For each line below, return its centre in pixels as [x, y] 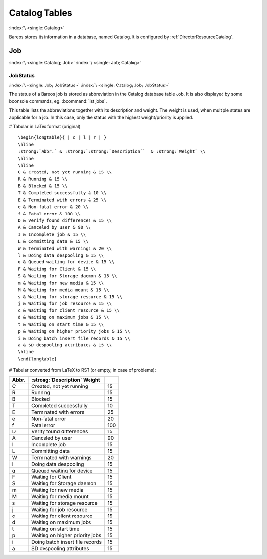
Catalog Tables [41, 13]
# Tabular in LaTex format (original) [45, 126]
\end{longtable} [38, 359]
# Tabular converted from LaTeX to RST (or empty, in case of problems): [83, 370]
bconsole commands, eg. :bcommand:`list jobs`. [58, 101]
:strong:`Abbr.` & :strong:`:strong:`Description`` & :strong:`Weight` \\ [112, 151]
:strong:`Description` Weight [66, 380]
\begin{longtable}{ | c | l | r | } [62, 138]
